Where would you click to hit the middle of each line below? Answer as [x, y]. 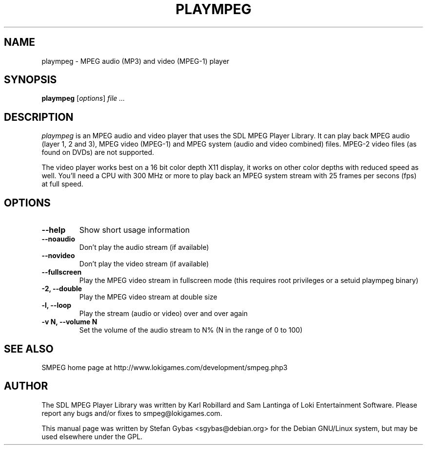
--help [54, 230]
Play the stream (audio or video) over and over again [164, 314]
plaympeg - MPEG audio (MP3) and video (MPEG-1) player [136, 61]
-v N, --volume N [69, 322]
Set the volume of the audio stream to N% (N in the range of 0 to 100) [191, 330]
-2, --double [62, 289]
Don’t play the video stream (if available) [144, 264]
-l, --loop [57, 305]
